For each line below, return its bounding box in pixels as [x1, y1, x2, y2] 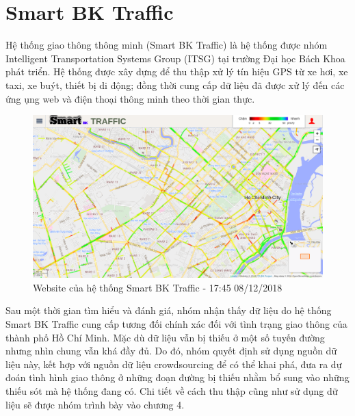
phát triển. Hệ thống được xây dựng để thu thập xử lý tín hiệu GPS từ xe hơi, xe [5, 64, 348, 79]
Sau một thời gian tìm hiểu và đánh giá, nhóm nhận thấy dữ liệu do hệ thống [5, 303, 332, 317]
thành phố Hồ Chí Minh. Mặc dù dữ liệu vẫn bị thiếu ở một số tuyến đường [5, 330, 325, 344]
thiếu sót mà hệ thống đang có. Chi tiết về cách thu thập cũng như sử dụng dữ [5, 383, 338, 398]
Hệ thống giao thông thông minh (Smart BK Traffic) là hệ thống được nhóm [5, 38, 328, 52]
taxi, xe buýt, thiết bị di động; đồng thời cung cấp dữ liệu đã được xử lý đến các [5, 77, 345, 92]
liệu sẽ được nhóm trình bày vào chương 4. [5, 397, 185, 411]
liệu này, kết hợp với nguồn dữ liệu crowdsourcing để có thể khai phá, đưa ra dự [5, 356, 342, 371]
